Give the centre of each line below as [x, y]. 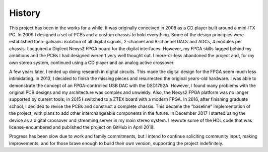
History [25, 13]
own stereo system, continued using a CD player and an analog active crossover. [92, 63]
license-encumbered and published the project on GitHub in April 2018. [82, 127]
